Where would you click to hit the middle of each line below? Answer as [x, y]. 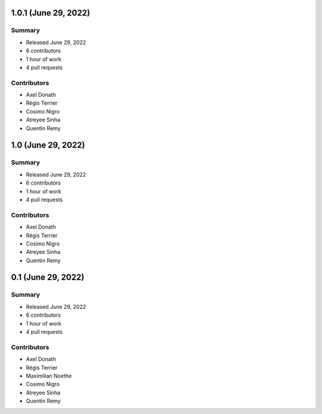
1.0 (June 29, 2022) [48, 145]
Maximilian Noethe [49, 376]
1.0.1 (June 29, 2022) [51, 13]
